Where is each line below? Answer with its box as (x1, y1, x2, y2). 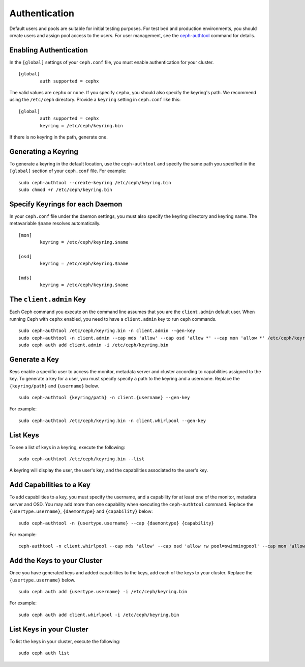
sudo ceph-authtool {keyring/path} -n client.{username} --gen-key (18, 395, 190, 401)
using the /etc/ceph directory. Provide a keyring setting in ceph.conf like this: (9, 97, 181, 103)
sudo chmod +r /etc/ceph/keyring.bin (18, 187, 113, 193)
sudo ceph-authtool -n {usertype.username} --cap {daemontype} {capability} (18, 520, 215, 526)
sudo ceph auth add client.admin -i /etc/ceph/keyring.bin (18, 342, 169, 348)
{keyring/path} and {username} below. (9, 382, 99, 389)
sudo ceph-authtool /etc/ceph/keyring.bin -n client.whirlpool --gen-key (18, 418, 206, 424)
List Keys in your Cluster (9, 625, 88, 633)
